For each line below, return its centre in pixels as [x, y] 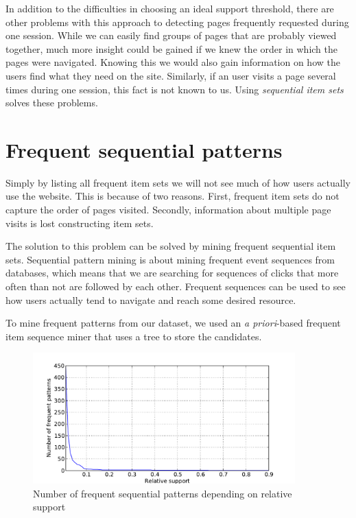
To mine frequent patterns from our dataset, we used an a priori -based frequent [173, 323]
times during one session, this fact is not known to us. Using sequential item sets [175, 89]
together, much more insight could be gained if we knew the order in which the [171, 48]
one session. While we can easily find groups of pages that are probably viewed [171, 35]
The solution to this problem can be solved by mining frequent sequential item [171, 246]
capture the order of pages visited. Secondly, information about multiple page [168, 210]
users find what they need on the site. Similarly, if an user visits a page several [171, 75]
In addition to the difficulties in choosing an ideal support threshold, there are [170, 8]
